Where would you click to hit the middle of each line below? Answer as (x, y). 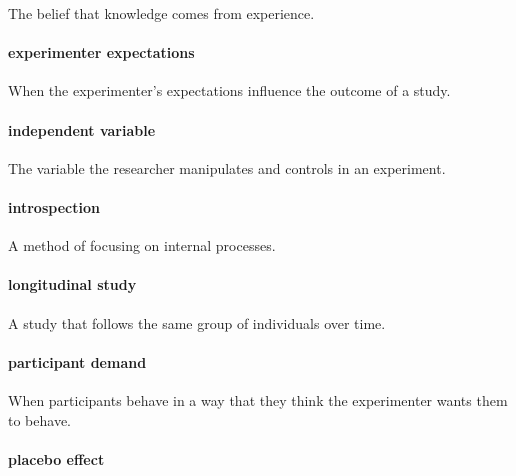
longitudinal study (72, 284)
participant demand (77, 361)
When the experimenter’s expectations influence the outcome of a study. (229, 90)
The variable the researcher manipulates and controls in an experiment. (227, 167)
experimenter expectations (101, 52)
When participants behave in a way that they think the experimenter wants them (258, 399)
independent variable (82, 129)
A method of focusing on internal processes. (142, 245)
